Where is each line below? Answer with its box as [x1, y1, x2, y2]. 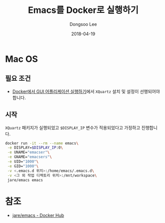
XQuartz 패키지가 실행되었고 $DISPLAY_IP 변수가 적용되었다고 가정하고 [5, 124, 140, 130]
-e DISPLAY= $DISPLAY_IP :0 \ [7, 145, 63, 150]
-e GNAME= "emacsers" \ [7, 155, 52, 160]
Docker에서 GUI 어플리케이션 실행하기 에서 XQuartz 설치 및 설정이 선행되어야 [12, 88, 160, 94]
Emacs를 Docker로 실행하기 [28, 4, 139, 16]
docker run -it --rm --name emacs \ [5, 141, 79, 146]
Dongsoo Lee [69, 21, 97, 27]
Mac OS [5, 53, 38, 64]
